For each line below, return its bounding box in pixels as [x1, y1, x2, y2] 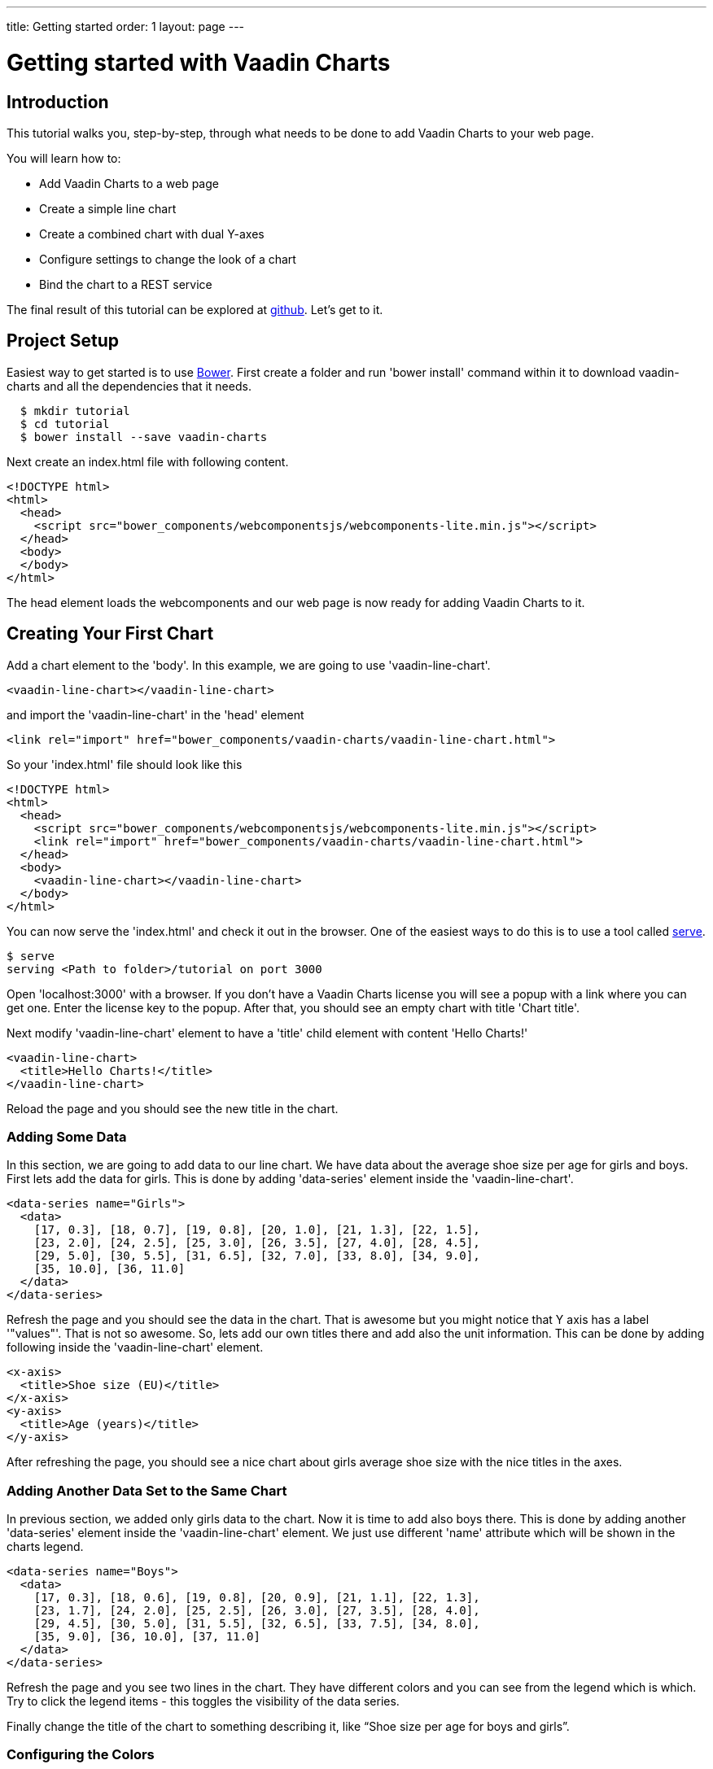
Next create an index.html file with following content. [7, 454, 289, 469]
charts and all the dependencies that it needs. [7, 378, 252, 393]
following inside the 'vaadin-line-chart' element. [7, 1340, 264, 1355]
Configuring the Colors [7, 1746, 155, 1763]
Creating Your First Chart [7, 623, 214, 644]
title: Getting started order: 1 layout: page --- [7, 20, 245, 33]
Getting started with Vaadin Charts [7, 48, 391, 76]
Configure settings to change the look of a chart [39, 251, 296, 266]
